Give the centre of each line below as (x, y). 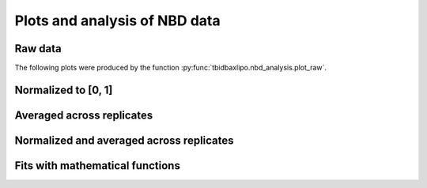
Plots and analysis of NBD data (117, 21)
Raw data (38, 49)
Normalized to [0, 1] (64, 90)
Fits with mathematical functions (98, 165)
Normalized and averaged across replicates (124, 140)
